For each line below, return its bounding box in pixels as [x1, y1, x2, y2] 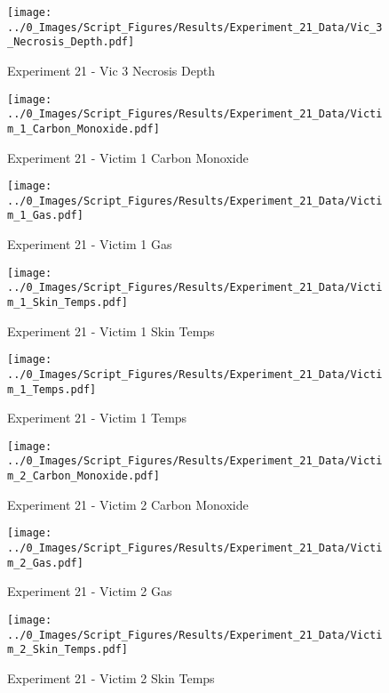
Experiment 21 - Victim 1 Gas [7, 235, 172, 254]
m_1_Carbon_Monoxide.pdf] [7, 122, 160, 135]
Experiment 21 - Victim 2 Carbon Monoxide [7, 495, 249, 513]
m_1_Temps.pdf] [7, 383, 97, 396]
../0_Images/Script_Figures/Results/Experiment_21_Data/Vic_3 [7, 20, 383, 34]
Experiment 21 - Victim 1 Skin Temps [7, 321, 215, 340]
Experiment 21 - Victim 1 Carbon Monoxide [7, 148, 249, 166]
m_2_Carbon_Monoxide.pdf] [7, 470, 160, 483]
